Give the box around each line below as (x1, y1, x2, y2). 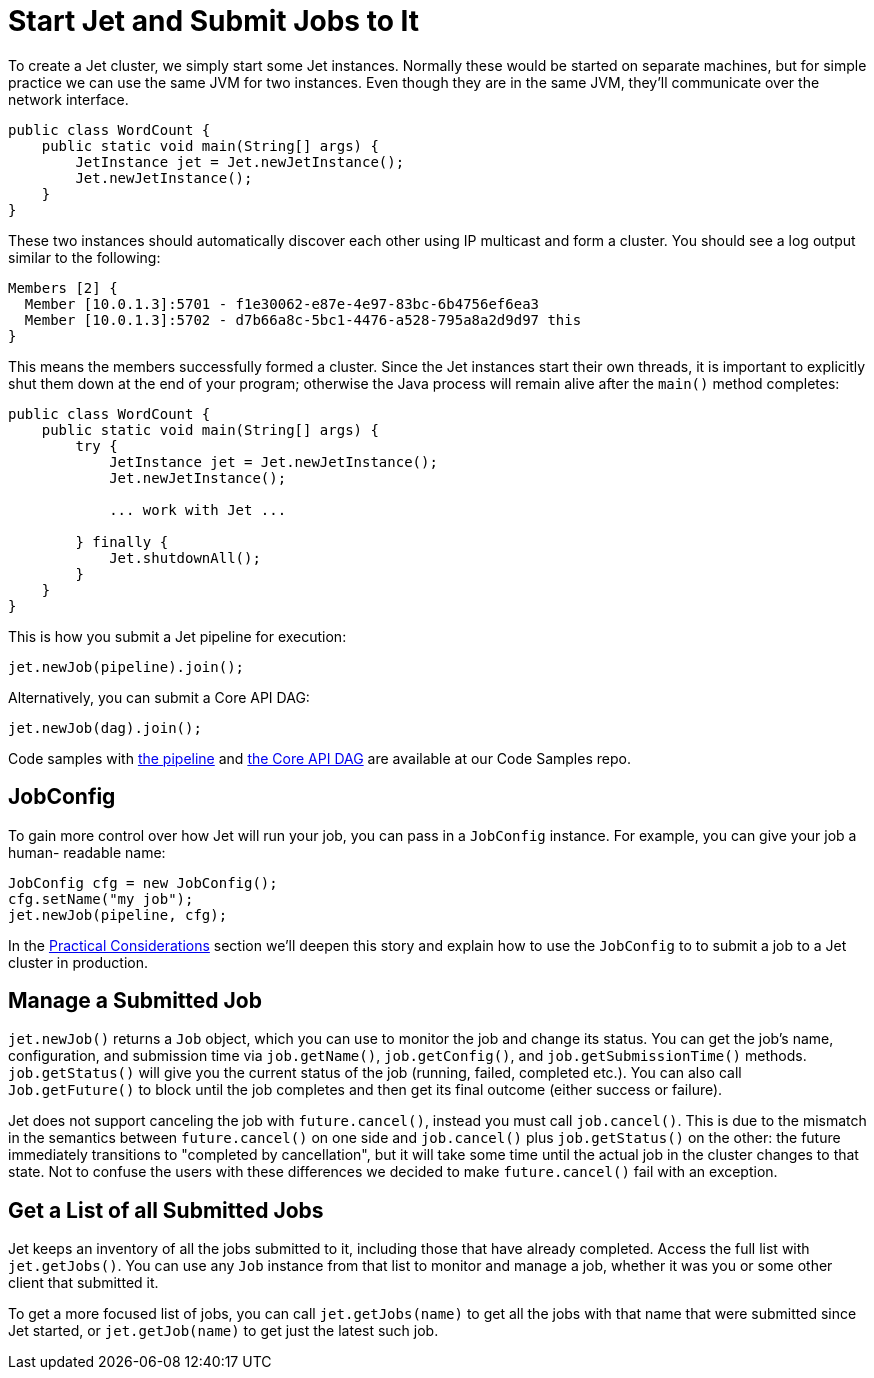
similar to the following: (8, 248, 161, 266)
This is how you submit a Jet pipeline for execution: (8, 627, 347, 645)
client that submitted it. (8, 1274, 159, 1292)
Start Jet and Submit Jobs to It (8, 4, 419, 38)
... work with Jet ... (109, 501, 287, 518)
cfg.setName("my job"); (8, 890, 194, 907)
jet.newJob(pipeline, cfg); (8, 906, 228, 923)
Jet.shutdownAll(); (109, 549, 261, 566)
